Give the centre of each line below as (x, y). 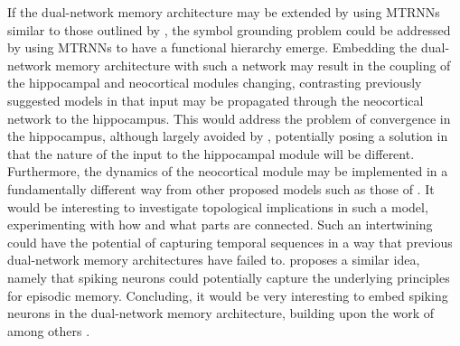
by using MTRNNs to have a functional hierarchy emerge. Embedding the (212, 47)
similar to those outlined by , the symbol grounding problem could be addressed (229, 29)
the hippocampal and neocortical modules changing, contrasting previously (215, 83)
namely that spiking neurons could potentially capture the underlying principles (229, 277)
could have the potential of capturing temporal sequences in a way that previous (230, 242)
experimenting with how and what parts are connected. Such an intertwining (220, 224)
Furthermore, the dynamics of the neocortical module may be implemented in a (228, 171)
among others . (49, 330)
